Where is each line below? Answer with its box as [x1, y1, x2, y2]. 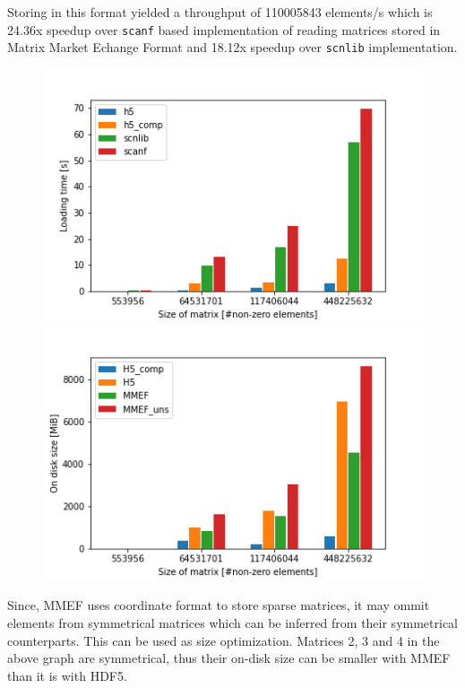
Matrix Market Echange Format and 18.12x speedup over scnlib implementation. [7, 38, 458, 57]
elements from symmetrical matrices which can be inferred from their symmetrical [7, 614, 459, 631]
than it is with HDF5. [7, 666, 127, 684]
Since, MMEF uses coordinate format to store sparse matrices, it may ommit [7, 596, 430, 614]
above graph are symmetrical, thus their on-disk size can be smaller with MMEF [7, 649, 451, 667]
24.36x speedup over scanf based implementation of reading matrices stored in [7, 20, 441, 39]
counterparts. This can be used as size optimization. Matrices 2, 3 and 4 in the [7, 631, 440, 649]
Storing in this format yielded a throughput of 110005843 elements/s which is [7, 3, 433, 21]
